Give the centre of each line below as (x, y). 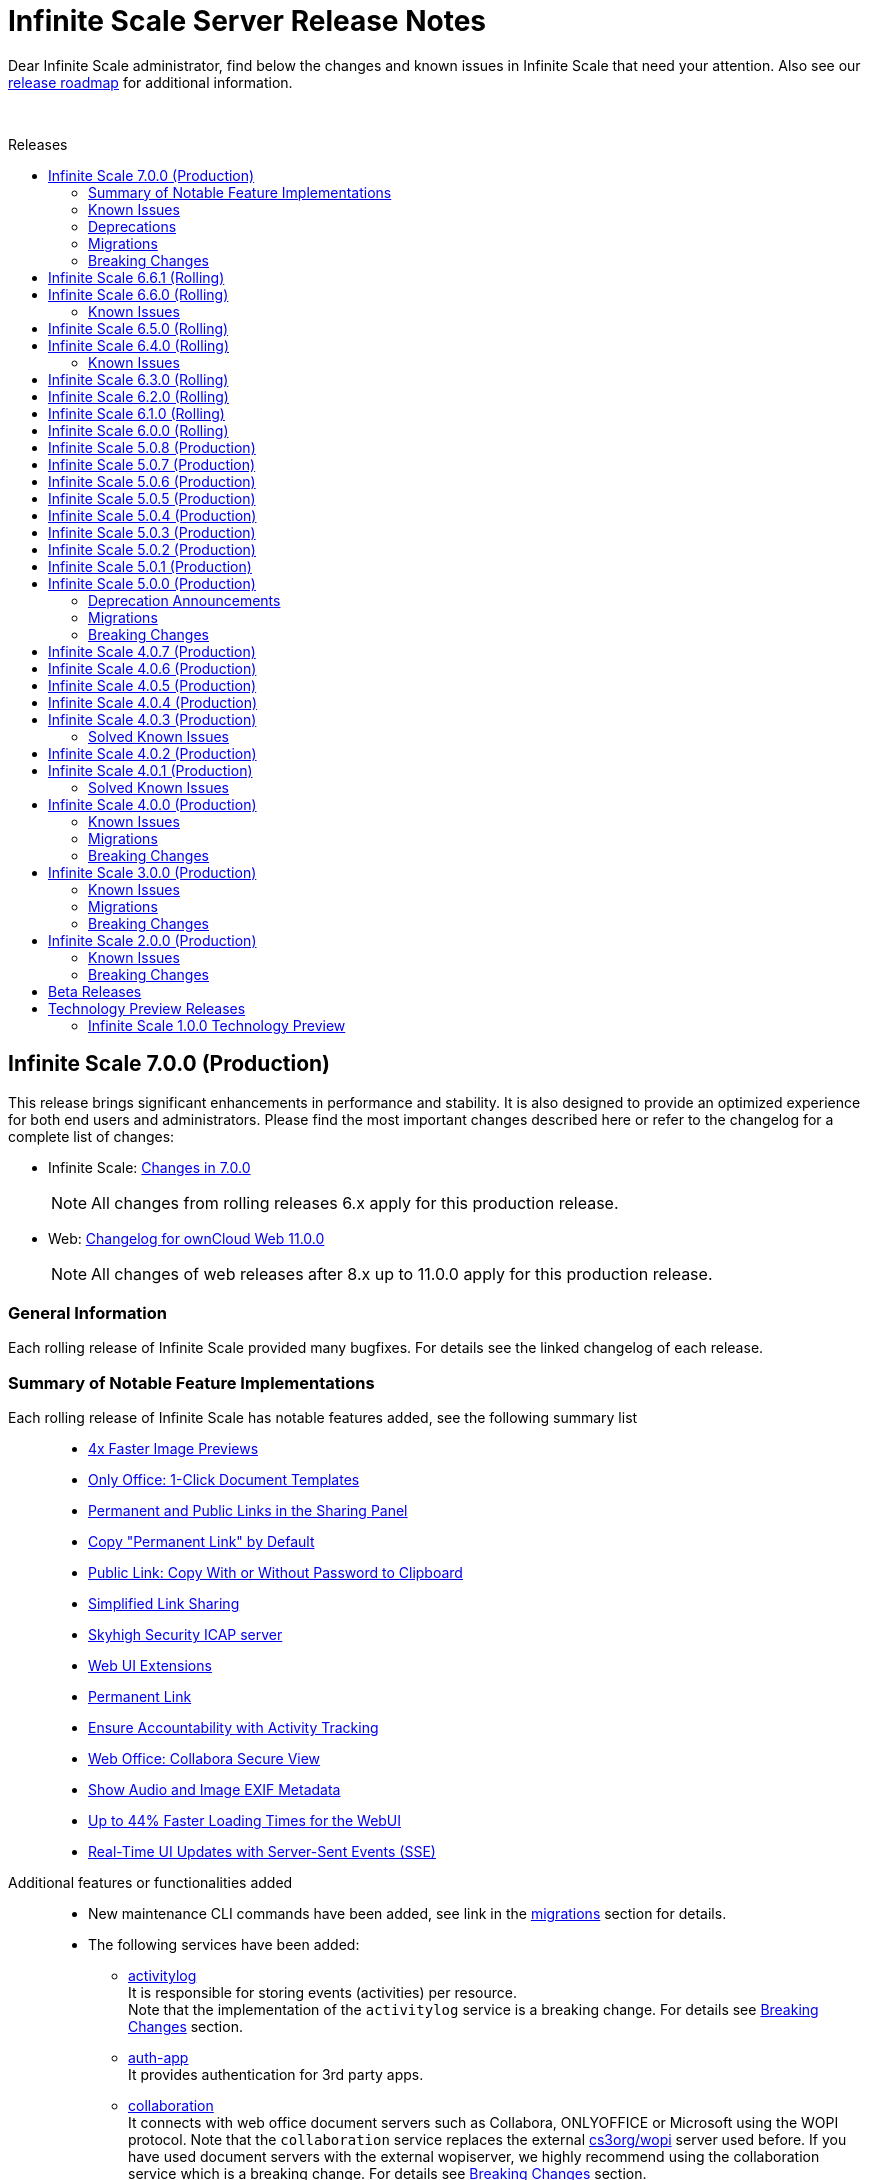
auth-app (158, 2058)
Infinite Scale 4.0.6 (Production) (152, 668)
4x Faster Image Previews (173, 1449)
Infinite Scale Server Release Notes (247, 21)
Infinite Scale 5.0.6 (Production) (152, 481)
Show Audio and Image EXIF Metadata (214, 1790)
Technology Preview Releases (147, 1008)
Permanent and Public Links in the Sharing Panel (248, 1511)
